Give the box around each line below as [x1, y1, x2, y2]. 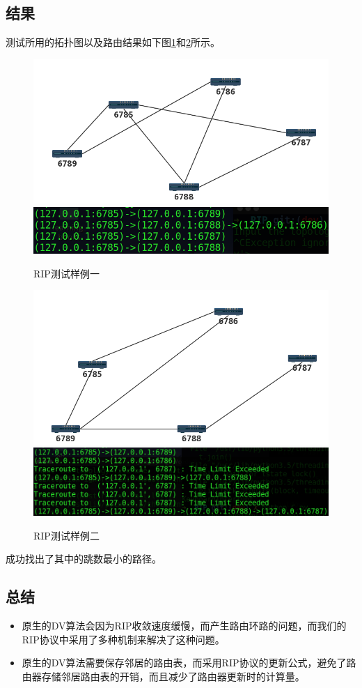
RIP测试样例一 [33, 266, 100, 280]
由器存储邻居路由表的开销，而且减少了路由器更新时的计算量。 [22, 668, 305, 683]
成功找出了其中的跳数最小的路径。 [6, 551, 162, 566]
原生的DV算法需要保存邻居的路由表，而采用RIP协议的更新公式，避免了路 [22, 655, 356, 670]
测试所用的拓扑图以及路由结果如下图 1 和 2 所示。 [6, 35, 220, 49]
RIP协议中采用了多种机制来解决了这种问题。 [22, 632, 225, 646]
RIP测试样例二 [33, 528, 100, 542]
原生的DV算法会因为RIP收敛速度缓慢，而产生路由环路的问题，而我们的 [22, 618, 347, 633]
